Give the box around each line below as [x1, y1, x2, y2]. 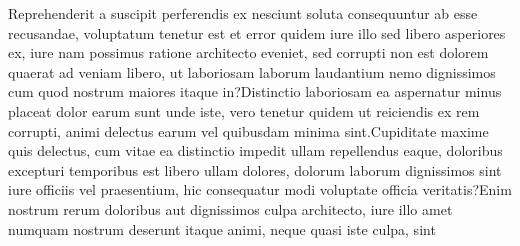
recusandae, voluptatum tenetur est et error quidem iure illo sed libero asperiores [8, 22, 506, 43]
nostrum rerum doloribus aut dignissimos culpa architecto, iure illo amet [8, 198, 453, 219]
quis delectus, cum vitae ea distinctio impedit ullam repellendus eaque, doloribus [8, 140, 503, 161]
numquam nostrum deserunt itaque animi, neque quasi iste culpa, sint [8, 218, 436, 239]
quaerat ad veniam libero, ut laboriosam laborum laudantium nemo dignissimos [8, 61, 496, 82]
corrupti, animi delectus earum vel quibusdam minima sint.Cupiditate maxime [8, 120, 489, 141]
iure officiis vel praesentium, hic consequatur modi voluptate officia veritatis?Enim [8, 179, 512, 200]
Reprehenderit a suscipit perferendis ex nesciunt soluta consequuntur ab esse [8, 3, 478, 23]
